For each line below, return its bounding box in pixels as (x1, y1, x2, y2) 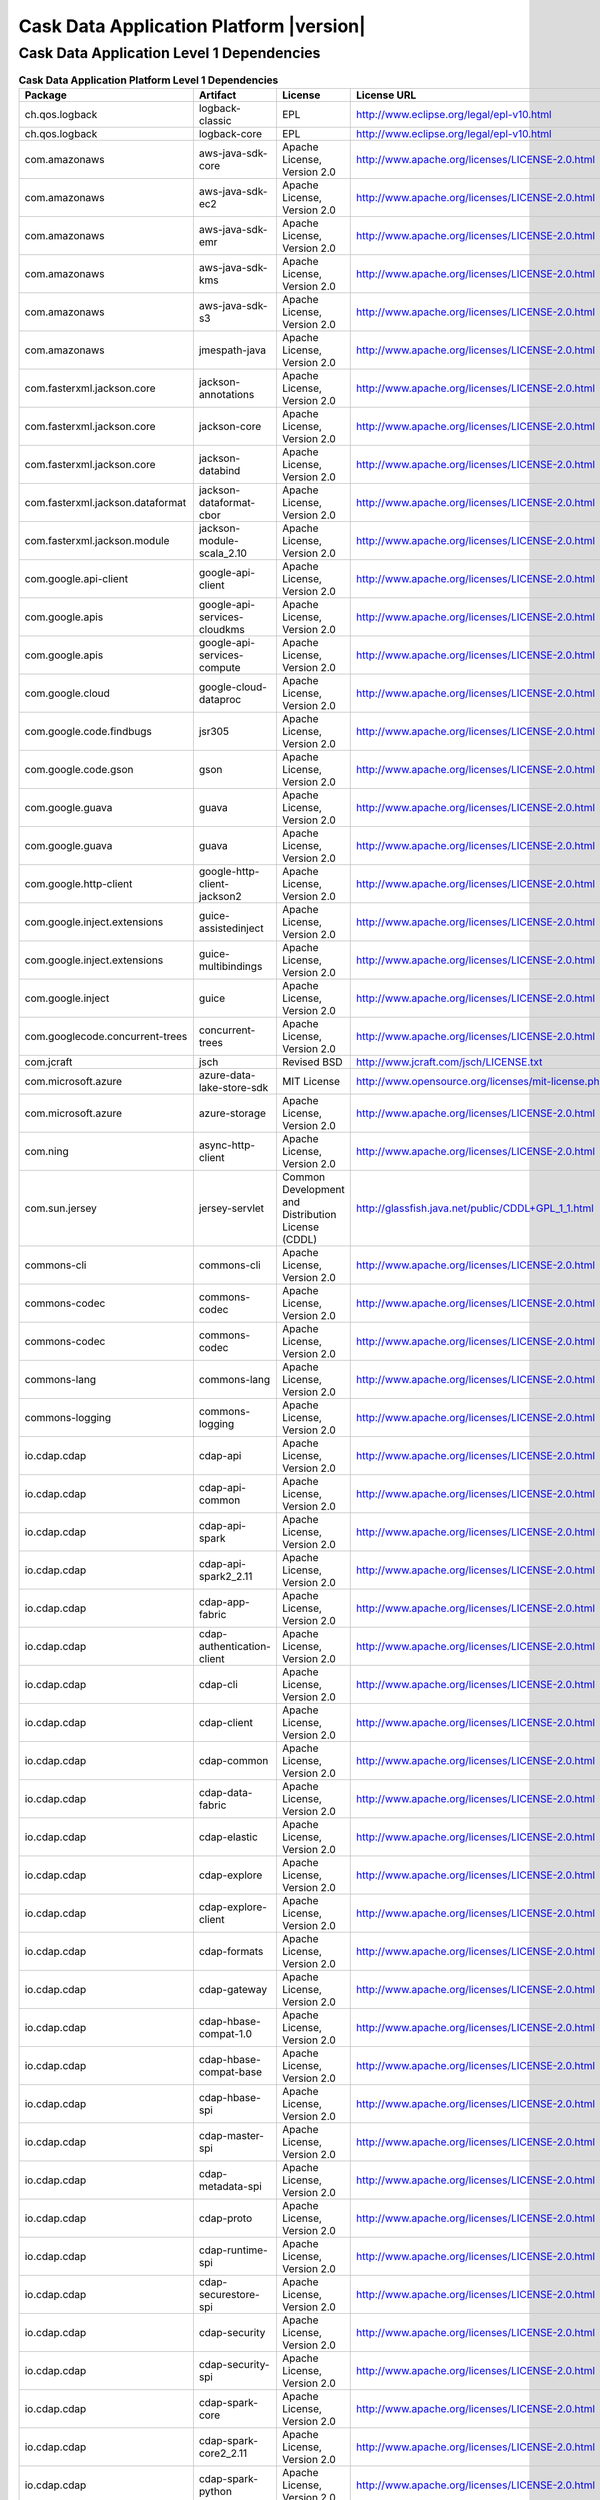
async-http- (198, 1138, 255, 1152)
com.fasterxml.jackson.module (24, 533, 170, 547)
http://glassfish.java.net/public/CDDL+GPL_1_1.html (356, 1201, 594, 1215)
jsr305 (198, 724, 230, 738)
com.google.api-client (24, 571, 129, 585)
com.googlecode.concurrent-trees (24, 1029, 188, 1043)
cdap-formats (198, 1944, 264, 1958)
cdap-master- (198, 2128, 265, 2142)
